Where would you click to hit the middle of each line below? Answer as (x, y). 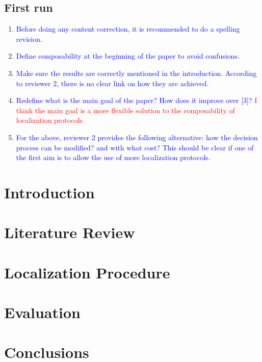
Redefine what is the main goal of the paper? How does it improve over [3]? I (137, 100)
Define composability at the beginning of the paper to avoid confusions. (128, 56)
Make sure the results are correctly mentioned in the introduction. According (136, 73)
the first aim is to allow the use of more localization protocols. (113, 157)
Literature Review (70, 232)
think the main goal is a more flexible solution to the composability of (125, 110)
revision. (29, 38)
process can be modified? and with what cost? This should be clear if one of (135, 147)
